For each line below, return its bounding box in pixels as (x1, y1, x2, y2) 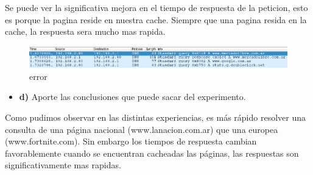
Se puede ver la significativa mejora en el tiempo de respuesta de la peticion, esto (5, 1, 308, 13)
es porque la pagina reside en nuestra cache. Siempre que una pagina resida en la (5, 13, 307, 26)
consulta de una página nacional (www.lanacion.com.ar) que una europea (5, 123, 278, 135)
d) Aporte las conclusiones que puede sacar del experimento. (19, 90, 246, 103)
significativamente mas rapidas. (5, 159, 121, 171)
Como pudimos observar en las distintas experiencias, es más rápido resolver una (5, 110, 306, 123)
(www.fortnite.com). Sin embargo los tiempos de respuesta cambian (5, 135, 257, 148)
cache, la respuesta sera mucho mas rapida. (5, 25, 166, 38)
